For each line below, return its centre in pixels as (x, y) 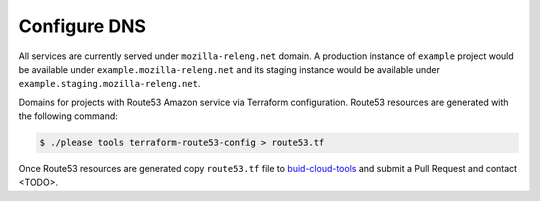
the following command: (68, 116)
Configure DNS (82, 26)
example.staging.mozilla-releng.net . (109, 84)
